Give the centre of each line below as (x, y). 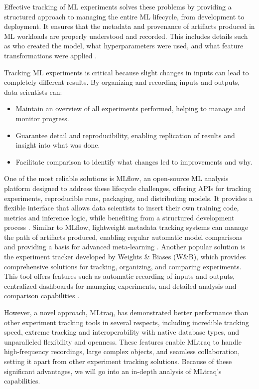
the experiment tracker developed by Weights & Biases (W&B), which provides (125, 257)
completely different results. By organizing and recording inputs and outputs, (122, 82)
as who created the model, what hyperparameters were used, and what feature (124, 46)
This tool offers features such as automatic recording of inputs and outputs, (120, 276)
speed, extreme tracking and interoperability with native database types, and (122, 332)
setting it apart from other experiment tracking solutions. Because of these (118, 361)
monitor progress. (42, 118)
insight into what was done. (58, 145)
